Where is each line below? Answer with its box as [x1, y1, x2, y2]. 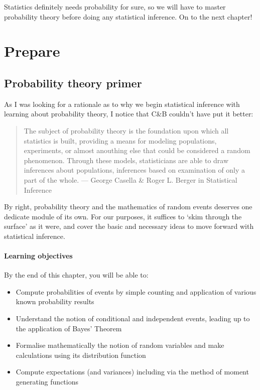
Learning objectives [4, 250, 73, 261]
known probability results [16, 296, 94, 307]
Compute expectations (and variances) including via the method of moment [16, 366, 249, 377]
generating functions [16, 376, 78, 387]
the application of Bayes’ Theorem [16, 323, 122, 333]
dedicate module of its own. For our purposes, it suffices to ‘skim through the [4, 211, 242, 221]
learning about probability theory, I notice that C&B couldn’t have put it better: [4, 108, 253, 119]
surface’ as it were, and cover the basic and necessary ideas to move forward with [4, 221, 254, 231]
